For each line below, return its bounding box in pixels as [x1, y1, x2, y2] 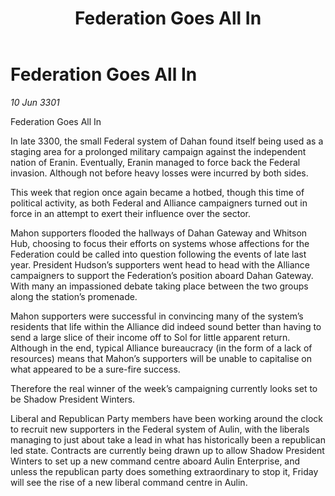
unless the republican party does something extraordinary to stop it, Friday [10, 465, 319, 477]
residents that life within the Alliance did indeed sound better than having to [10, 320, 322, 332]
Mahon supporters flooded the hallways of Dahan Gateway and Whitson [10, 227, 308, 239]
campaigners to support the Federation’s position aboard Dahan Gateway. [10, 269, 314, 281]
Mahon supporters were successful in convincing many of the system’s [10, 310, 304, 322]
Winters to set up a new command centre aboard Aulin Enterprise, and [10, 455, 301, 467]
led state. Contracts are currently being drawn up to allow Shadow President [10, 444, 325, 456]
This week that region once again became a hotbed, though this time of [10, 186, 305, 198]
